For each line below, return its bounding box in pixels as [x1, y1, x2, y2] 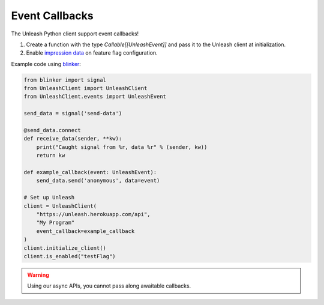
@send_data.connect [23, 127, 81, 134]
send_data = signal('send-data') [23, 110, 122, 117]
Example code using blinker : [11, 60, 81, 67]
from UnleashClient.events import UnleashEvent [23, 93, 166, 100]
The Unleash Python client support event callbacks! [11, 30, 139, 37]
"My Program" [36, 219, 75, 226]
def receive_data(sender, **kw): [23, 135, 122, 142]
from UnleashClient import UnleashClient [23, 85, 148, 92]
